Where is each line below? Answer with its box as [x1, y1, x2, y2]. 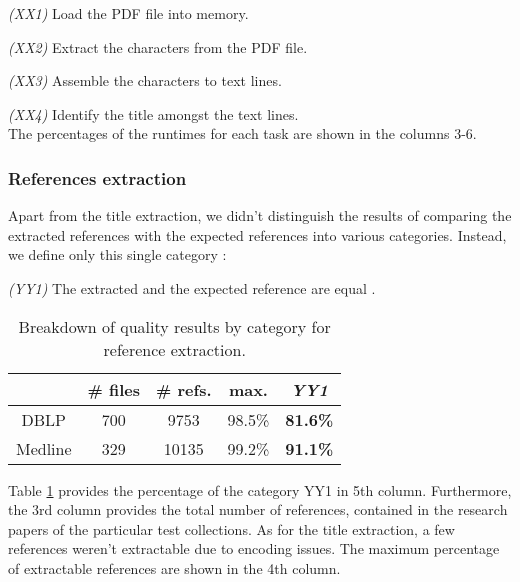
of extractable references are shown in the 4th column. [8, 557, 341, 578]
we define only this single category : [8, 244, 227, 265]
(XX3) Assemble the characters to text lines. [8, 70, 282, 91]
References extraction [8, 165, 187, 190]
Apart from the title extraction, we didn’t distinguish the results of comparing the [8, 205, 512, 226]
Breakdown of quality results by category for [18, 314, 331, 338]
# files [87, 377, 141, 401]
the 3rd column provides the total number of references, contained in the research [8, 499, 508, 520]
